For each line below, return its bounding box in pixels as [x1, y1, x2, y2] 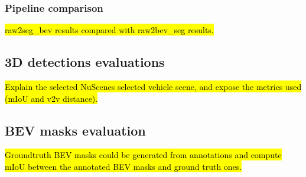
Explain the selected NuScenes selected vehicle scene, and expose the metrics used [5, 81, 302, 93]
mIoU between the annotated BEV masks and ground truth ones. [5, 160, 242, 172]
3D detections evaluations [5, 53, 165, 71]
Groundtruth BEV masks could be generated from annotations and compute [5, 149, 282, 161]
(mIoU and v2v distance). [5, 92, 98, 104]
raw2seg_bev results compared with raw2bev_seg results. [5, 24, 214, 36]
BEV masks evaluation [5, 121, 146, 139]
